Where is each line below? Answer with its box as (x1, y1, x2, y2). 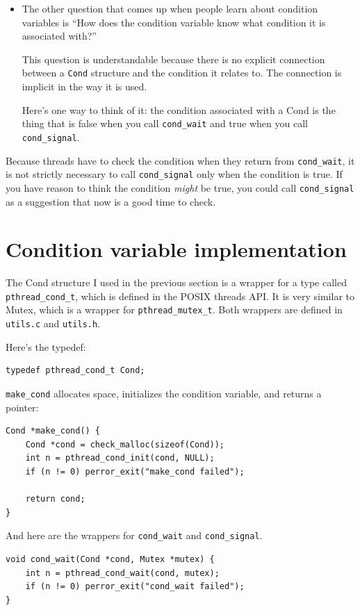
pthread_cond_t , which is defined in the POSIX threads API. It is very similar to (6, 288, 354, 303)
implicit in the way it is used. (22, 79, 147, 94)
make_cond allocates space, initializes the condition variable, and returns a (6, 386, 322, 400)
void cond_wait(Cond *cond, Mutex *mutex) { (6, 554, 215, 565)
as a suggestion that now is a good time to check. (6, 194, 216, 208)
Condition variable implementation (6, 235, 347, 263)
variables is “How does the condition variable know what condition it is (22, 15, 326, 29)
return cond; (25, 494, 85, 504)
